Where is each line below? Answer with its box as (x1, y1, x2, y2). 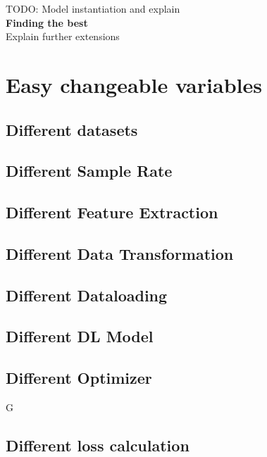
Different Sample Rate (6, 160, 173, 182)
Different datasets (6, 118, 138, 140)
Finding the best (6, 15, 88, 30)
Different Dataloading (6, 284, 168, 306)
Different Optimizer (6, 367, 152, 389)
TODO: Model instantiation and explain (6, 1, 180, 15)
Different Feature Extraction (6, 201, 218, 223)
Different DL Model (6, 325, 154, 347)
